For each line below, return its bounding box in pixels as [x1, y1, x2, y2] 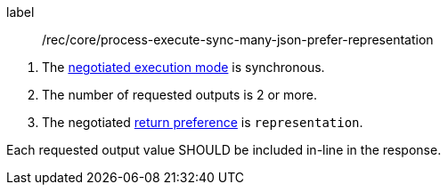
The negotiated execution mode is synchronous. [42, 60, 325, 75]
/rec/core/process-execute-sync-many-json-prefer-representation [42, 32, 434, 47]
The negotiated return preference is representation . [42, 115, 363, 130]
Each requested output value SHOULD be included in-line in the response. [6, 142, 442, 157]
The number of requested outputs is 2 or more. [42, 87, 317, 102]
